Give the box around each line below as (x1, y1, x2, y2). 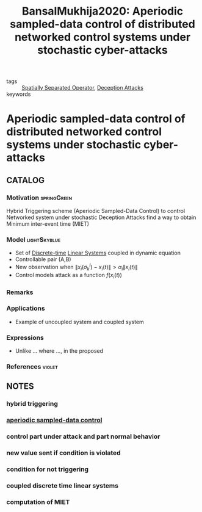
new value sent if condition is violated (6, 449, 121, 457)
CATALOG (6, 175, 45, 186)
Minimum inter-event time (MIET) (6, 220, 90, 228)
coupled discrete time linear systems (6, 481, 119, 489)
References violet (6, 362, 58, 371)
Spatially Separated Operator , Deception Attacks (21, 84, 143, 92)
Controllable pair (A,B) (15, 256, 71, 263)
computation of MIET (6, 497, 70, 506)
